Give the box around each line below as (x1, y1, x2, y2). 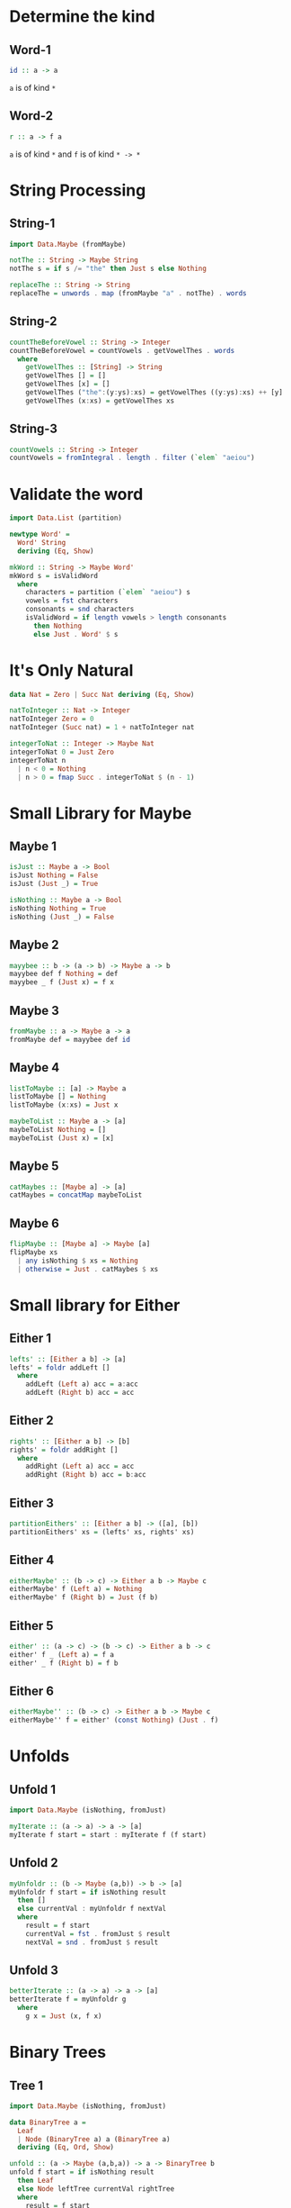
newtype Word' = (9, 529, 70, 539)
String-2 (9, 313, 57, 330)
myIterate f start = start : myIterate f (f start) (9, 1830, 207, 1839)
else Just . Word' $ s (32, 629, 119, 638)
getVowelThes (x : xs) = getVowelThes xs (25, 396, 175, 405)
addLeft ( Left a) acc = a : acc (25, 1380, 139, 1389)
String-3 (9, 421, 58, 437)
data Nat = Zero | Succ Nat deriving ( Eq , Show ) (9, 690, 195, 699)
